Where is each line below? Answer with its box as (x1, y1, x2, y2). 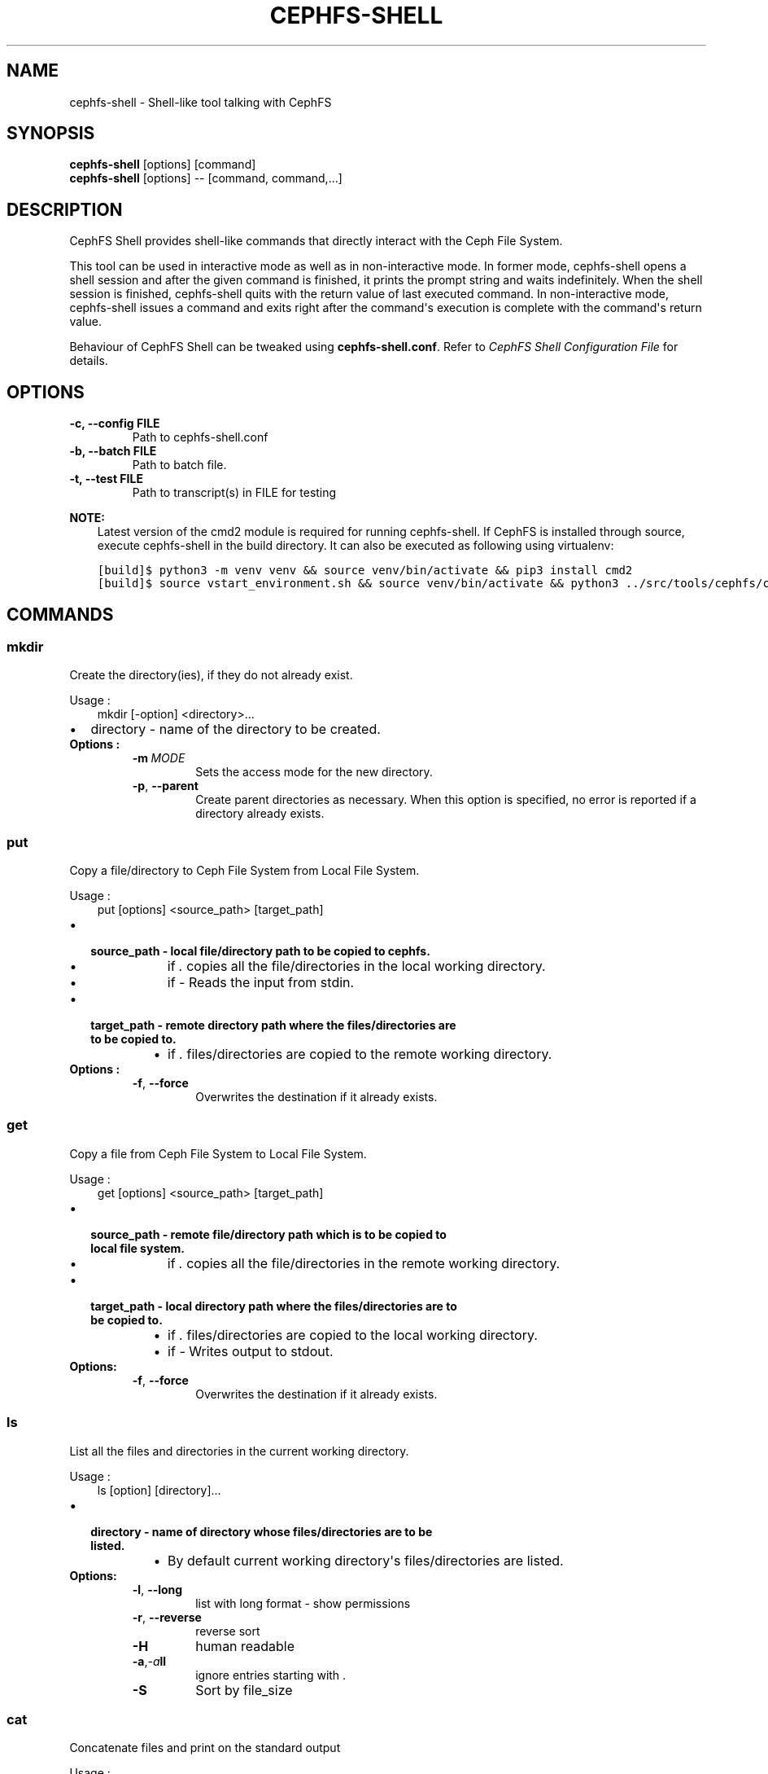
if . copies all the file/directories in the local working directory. (167, 958, 546, 975)
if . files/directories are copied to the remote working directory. (168, 1046, 552, 1063)
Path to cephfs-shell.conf (132, 430, 268, 445)
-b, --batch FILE (69, 444, 157, 459)
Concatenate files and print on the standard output (69, 1741, 341, 1755)
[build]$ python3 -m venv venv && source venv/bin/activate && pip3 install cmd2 (97, 564, 633, 577)
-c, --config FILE (69, 416, 160, 431)
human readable (195, 1637, 295, 1654)
